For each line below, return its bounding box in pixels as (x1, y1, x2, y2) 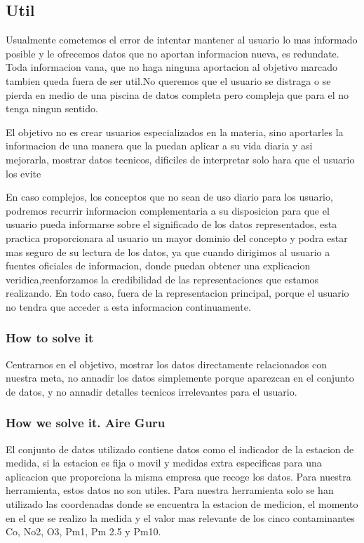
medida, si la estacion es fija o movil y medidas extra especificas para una (6, 455, 322, 470)
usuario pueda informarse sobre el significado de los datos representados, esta (6, 217, 337, 232)
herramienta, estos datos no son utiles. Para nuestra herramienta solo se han (6, 483, 334, 497)
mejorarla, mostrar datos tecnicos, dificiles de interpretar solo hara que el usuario (6, 152, 355, 166)
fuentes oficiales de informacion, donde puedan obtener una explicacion (6, 258, 311, 273)
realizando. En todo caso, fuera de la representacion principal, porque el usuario (6, 286, 349, 300)
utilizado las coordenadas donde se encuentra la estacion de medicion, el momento (6, 497, 358, 511)
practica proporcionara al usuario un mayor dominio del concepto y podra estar (6, 230, 348, 245)
